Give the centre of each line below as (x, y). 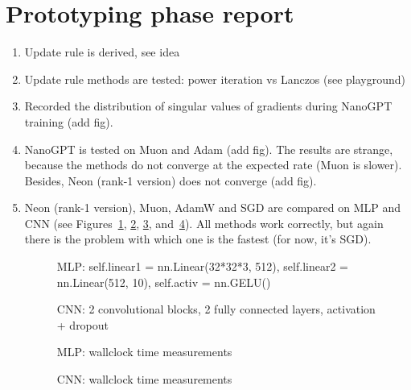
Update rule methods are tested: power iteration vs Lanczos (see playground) (215, 79)
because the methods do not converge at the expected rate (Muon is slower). (213, 165)
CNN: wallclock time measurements (144, 379)
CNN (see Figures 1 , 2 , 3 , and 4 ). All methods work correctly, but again (204, 223)
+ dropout (83, 324)
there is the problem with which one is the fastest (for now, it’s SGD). (198, 239)
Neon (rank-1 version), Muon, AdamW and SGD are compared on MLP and (213, 207)
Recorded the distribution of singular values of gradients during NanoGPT (208, 106)
